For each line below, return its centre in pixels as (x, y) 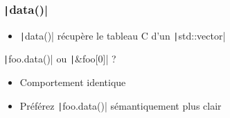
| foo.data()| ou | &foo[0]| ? (60, 59)
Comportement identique (73, 82)
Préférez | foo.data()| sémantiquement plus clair (121, 105)
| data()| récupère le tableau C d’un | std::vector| (123, 35)
